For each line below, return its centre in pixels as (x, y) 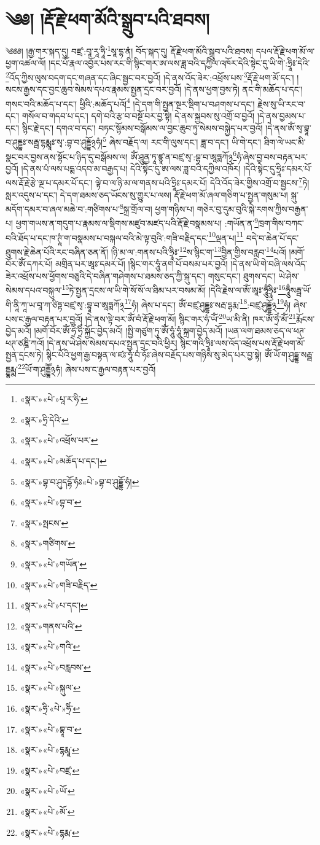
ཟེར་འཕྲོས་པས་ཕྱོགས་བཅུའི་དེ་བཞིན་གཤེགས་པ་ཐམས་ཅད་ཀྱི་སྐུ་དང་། (106, 275)
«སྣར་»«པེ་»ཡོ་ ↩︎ (47, 791)
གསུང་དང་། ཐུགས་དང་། (242, 275)
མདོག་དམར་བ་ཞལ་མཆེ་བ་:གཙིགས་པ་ (63, 208)
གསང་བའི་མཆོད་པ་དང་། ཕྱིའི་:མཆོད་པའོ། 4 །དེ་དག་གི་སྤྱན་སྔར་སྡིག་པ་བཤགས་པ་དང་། (130, 103)
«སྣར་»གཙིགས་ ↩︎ (48, 543)
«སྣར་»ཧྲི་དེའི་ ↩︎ (44, 419)
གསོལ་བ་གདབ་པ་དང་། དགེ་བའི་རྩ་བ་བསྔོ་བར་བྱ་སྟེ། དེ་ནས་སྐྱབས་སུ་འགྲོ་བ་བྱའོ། (138, 116)
